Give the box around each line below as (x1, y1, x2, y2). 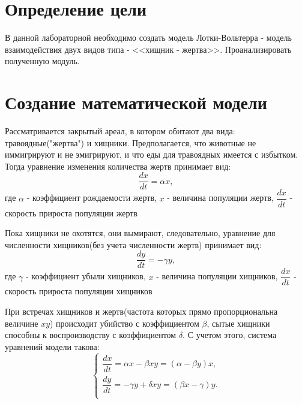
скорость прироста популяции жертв (5, 206, 137, 219)
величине (5, 316, 38, 329)
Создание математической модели (5, 90, 267, 114)
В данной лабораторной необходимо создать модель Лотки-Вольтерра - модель (5, 31, 292, 44)
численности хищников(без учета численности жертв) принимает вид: (5, 238, 262, 251)
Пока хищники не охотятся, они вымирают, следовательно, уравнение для (5, 227, 276, 239)
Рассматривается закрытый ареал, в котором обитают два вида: (5, 125, 235, 137)
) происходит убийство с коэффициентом (50, 316, 199, 329)
